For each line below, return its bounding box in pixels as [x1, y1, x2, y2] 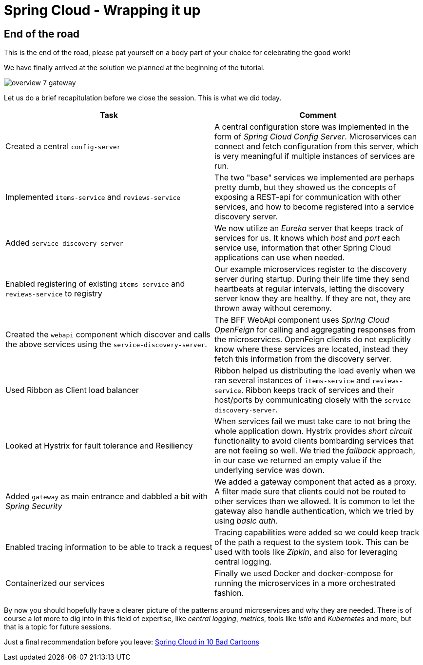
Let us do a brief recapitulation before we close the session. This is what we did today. [4, 94, 282, 102]
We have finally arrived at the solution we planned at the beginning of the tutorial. [4, 63, 265, 72]
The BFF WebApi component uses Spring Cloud [214, 315, 389, 325]
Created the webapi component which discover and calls [5, 330, 211, 340]
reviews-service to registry [5, 289, 102, 299]
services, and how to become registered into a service [214, 202, 414, 212]
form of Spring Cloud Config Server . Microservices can [214, 132, 417, 142]
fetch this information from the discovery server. [214, 354, 392, 364]
